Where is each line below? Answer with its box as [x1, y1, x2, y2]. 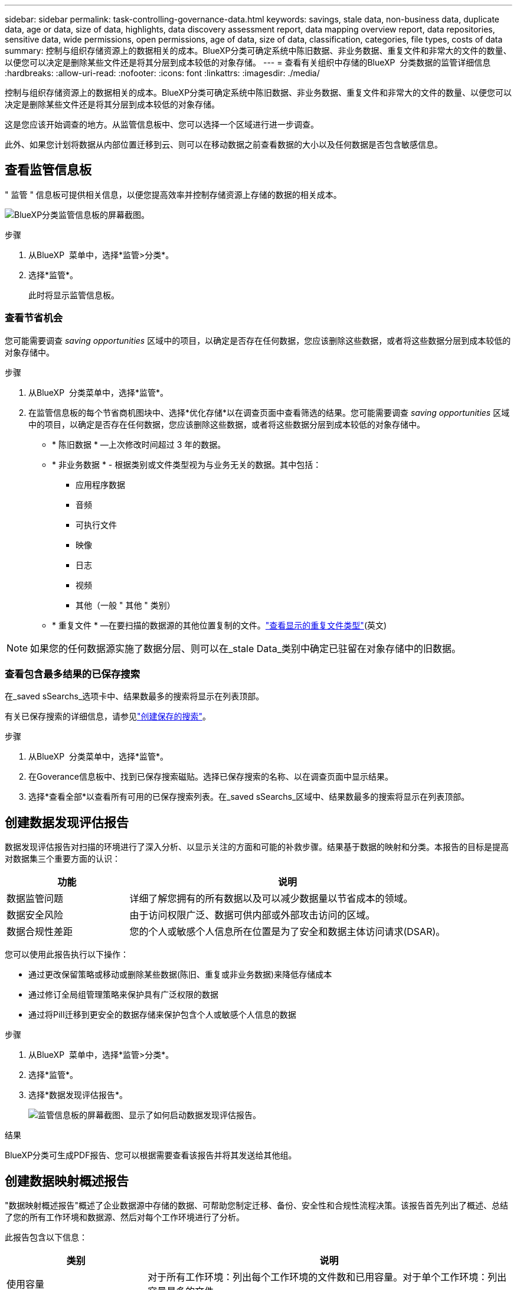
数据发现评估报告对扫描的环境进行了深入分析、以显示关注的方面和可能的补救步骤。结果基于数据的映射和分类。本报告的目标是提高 [5, 842, 509, 852]
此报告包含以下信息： [5, 1232, 87, 1243]
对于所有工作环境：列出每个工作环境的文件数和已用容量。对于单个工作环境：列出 [148, 1271, 507, 1284]
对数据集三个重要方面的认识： [5, 854, 120, 864]
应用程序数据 [76, 479, 125, 490]
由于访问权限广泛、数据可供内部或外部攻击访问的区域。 [129, 909, 375, 921]
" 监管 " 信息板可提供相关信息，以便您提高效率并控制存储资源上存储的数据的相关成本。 [5, 189, 342, 200]
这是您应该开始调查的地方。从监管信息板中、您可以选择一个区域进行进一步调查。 [5, 119, 319, 129]
